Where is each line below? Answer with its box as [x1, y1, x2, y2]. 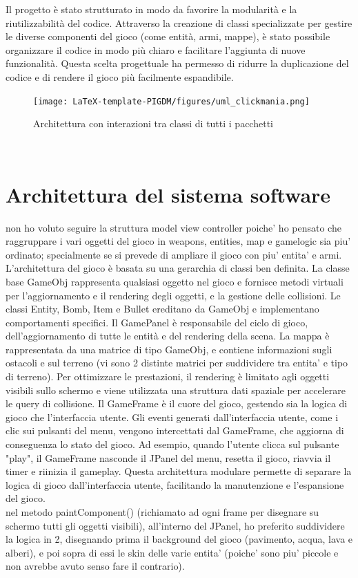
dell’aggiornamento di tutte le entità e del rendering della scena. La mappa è [6, 328, 330, 343]
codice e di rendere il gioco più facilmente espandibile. [6, 69, 234, 84]
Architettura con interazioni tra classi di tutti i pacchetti [33, 116, 273, 131]
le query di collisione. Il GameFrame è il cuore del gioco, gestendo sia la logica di [6, 396, 348, 411]
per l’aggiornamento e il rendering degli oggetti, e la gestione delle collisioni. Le [6, 288, 341, 302]
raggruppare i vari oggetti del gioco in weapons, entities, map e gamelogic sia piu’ [6, 234, 351, 248]
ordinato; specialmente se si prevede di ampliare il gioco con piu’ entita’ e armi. [6, 247, 342, 261]
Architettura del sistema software [6, 180, 331, 208]
